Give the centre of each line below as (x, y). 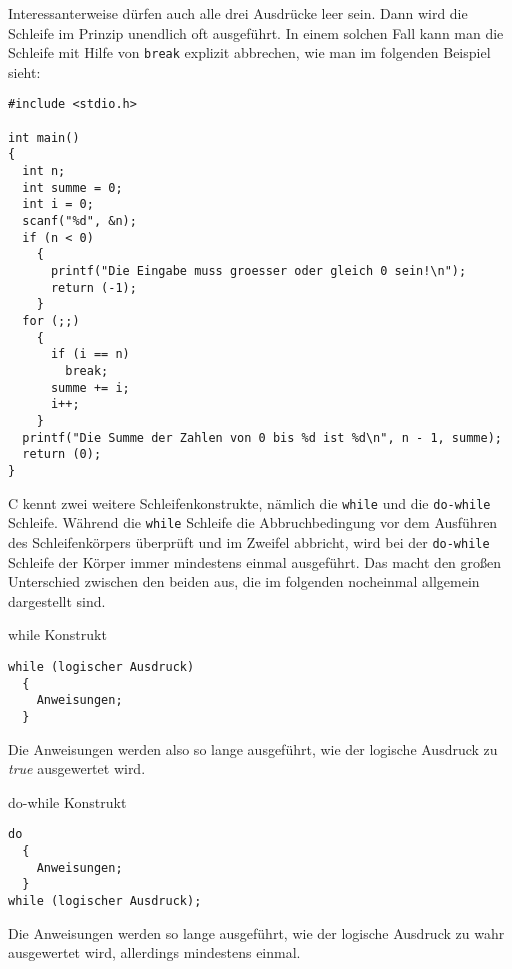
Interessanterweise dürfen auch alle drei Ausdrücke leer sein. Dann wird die (238, 13)
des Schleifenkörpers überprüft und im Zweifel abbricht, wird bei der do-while (249, 541)
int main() (44, 137)
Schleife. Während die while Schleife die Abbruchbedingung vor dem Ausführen (253, 522)
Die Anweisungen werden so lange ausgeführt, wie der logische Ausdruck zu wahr (256, 932)
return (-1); (93, 287)
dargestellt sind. (57, 600)
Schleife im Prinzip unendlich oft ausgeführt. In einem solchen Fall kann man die (256, 32)
